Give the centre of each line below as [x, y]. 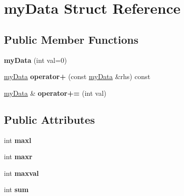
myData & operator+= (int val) [55, 93]
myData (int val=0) [36, 60]
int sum [16, 189]
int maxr [18, 156]
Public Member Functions [71, 39]
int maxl [18, 140]
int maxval [22, 173]
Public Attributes [50, 119]
